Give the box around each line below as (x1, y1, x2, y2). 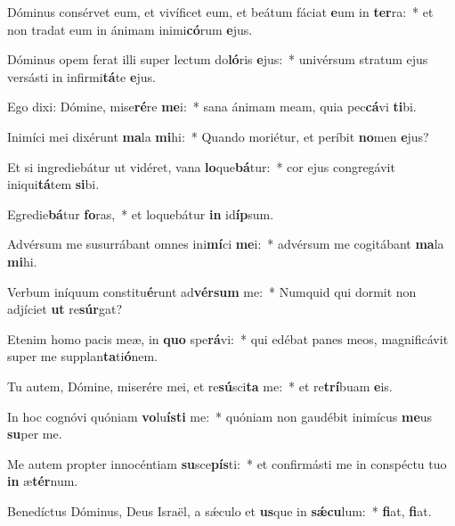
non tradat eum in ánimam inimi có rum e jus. (7, 20, 253, 38)
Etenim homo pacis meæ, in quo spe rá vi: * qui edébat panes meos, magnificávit (7, 329, 449, 348)
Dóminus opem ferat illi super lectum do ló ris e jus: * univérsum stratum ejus (7, 50, 428, 69)
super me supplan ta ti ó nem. (7, 347, 158, 366)
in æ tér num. (7, 472, 78, 490)
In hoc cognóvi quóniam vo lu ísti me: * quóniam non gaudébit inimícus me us (7, 407, 433, 425)
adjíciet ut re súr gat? (7, 300, 123, 318)
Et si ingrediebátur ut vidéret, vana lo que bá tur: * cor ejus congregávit (7, 157, 395, 176)
